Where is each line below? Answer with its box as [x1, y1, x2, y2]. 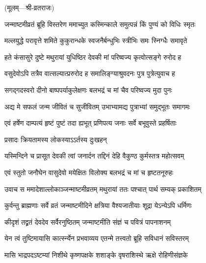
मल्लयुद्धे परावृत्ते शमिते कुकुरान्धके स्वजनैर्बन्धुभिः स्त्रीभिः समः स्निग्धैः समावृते [4, 35, 187, 46]
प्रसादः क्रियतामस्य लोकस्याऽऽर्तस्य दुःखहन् [4, 134, 107, 144]
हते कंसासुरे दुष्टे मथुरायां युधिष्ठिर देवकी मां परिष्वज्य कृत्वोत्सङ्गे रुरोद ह [4, 52, 181, 62]
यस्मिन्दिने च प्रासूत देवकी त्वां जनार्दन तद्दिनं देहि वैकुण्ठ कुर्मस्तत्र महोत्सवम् [4, 151, 184, 161]
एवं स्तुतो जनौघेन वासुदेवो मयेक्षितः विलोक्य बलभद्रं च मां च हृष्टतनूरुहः [4, 167, 174, 177]
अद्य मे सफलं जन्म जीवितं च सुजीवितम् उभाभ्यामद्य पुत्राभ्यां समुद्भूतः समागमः [4, 101, 190, 111]
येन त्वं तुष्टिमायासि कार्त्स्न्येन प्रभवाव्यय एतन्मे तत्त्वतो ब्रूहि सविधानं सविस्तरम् [4, 233, 189, 243]
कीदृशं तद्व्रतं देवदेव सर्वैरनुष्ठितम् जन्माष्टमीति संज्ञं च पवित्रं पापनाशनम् [4, 216, 171, 227]
